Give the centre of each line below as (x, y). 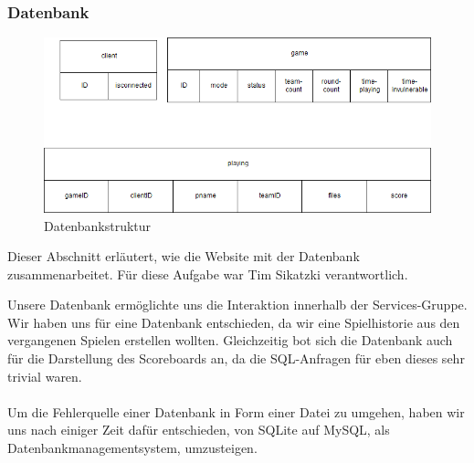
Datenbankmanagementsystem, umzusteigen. (132, 448)
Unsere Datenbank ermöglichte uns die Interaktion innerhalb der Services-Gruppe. (237, 305)
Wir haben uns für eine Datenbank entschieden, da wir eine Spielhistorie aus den (234, 322)
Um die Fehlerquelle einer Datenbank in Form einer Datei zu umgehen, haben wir (236, 411)
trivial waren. (45, 376)
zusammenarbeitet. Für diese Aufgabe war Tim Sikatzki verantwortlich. (208, 274)
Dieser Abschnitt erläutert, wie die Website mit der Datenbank (184, 256)
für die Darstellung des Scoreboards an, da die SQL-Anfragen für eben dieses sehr (236, 358)
